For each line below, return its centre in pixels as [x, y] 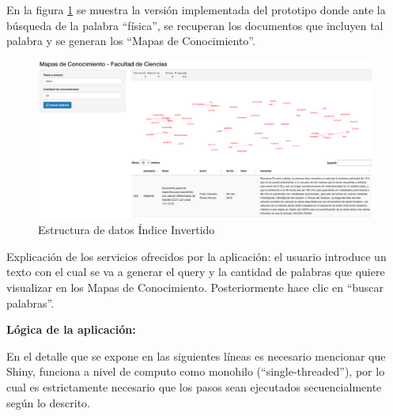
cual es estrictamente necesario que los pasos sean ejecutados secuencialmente [194, 386]
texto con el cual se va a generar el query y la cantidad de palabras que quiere [196, 272]
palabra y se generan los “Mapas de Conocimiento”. [131, 41]
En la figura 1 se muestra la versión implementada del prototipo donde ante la [196, 9]
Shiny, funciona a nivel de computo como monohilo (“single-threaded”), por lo [196, 371]
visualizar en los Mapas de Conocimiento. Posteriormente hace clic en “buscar [195, 287]
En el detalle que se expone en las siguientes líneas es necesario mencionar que [196, 355]
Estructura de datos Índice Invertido [127, 230]
